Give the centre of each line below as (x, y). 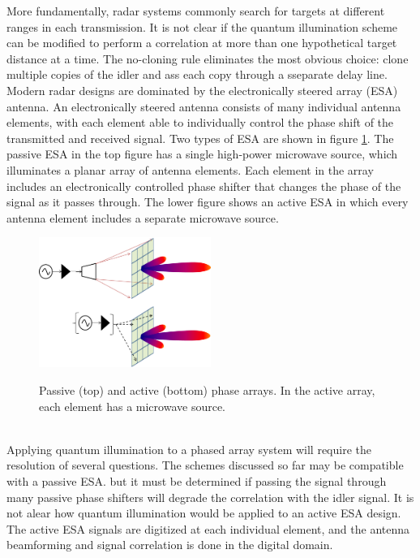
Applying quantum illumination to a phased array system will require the (189, 449)
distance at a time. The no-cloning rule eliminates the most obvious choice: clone (208, 58)
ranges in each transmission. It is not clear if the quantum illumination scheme (202, 26)
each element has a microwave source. (132, 406)
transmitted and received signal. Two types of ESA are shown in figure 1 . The (200, 138)
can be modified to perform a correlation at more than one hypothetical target (202, 43)
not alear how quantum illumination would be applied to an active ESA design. (204, 513)
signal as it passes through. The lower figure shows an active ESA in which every (208, 202)
